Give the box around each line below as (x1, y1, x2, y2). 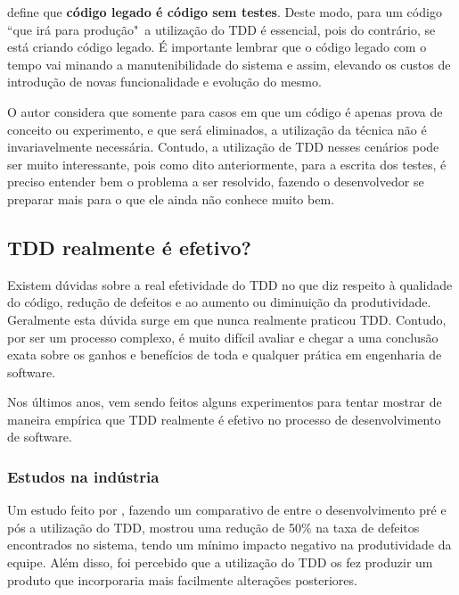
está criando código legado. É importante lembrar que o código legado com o (7, 37, 427, 56)
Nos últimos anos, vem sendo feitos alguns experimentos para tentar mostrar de (7, 393, 442, 411)
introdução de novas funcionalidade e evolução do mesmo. (7, 72, 322, 91)
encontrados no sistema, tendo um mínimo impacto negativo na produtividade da (7, 535, 452, 554)
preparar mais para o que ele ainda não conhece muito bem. (7, 189, 334, 208)
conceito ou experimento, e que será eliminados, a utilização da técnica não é (7, 120, 427, 138)
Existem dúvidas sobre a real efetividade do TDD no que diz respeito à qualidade (7, 275, 453, 293)
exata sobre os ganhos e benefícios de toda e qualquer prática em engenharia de (7, 345, 442, 364)
